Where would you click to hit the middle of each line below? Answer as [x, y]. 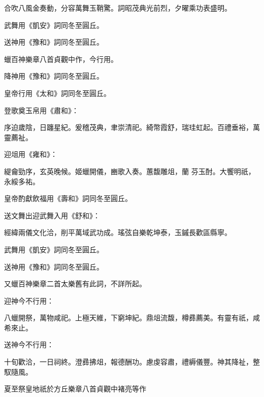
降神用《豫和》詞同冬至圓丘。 [54, 76]
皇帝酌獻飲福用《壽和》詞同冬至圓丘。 [68, 198]
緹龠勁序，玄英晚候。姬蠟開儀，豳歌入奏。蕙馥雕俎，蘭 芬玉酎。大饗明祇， [130, 171]
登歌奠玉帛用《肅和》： [41, 110]
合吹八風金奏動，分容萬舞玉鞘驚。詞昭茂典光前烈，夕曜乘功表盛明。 [118, 8]
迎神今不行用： [29, 300]
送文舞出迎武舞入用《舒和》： [52, 215]
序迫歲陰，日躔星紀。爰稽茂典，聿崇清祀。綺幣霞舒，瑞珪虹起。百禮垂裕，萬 [132, 127]
